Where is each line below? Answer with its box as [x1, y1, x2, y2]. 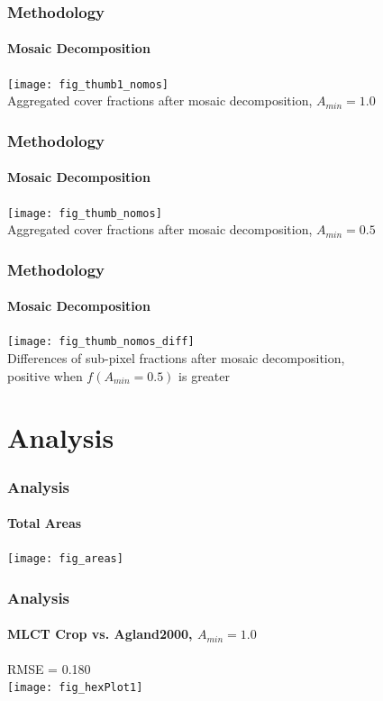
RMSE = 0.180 [7, 659, 91, 678]
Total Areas [7, 514, 82, 533]
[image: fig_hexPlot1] [7, 681, 143, 695]
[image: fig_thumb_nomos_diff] [7, 335, 195, 349]
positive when [7, 366, 83, 385]
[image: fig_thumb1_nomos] [7, 77, 169, 91]
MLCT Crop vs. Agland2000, [7, 624, 193, 643]
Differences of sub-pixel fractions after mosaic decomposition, [7, 349, 345, 368]
